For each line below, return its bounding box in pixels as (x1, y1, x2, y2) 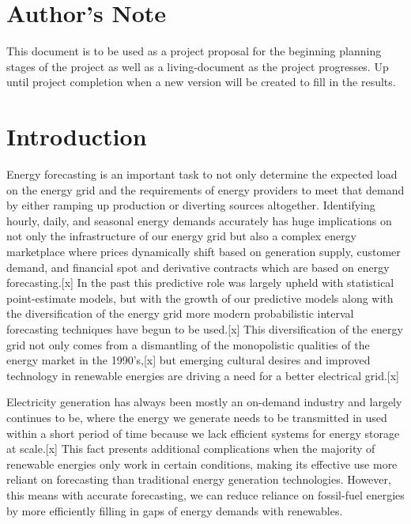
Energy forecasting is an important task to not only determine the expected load (6, 166, 398, 183)
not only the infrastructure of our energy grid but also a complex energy (6, 228, 357, 244)
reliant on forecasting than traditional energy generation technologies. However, (6, 471, 391, 488)
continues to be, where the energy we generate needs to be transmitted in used (6, 409, 387, 425)
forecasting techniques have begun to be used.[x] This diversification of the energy (6, 320, 403, 337)
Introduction (6, 120, 147, 153)
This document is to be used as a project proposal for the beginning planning (6, 43, 382, 59)
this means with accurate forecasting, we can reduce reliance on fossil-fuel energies (6, 486, 405, 503)
